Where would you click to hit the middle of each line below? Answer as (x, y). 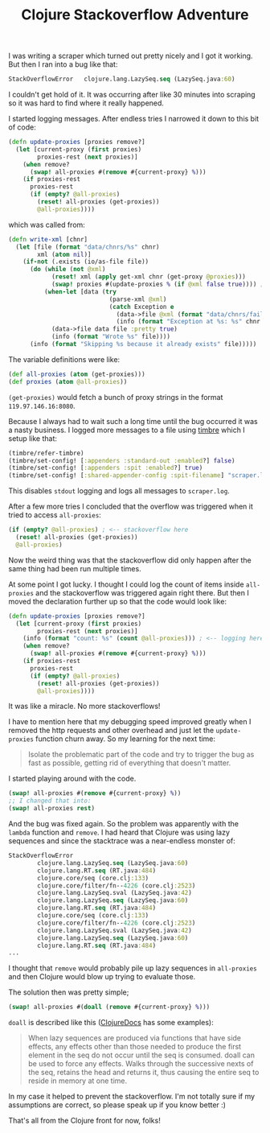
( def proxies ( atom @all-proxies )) (68, 381)
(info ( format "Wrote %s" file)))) (111, 337)
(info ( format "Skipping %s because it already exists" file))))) (143, 344)
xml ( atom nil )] (64, 254)
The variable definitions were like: (64, 359)
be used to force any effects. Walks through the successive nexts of (141, 1064)
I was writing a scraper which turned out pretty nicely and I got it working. (131, 56)
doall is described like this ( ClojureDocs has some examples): (111, 1023)
